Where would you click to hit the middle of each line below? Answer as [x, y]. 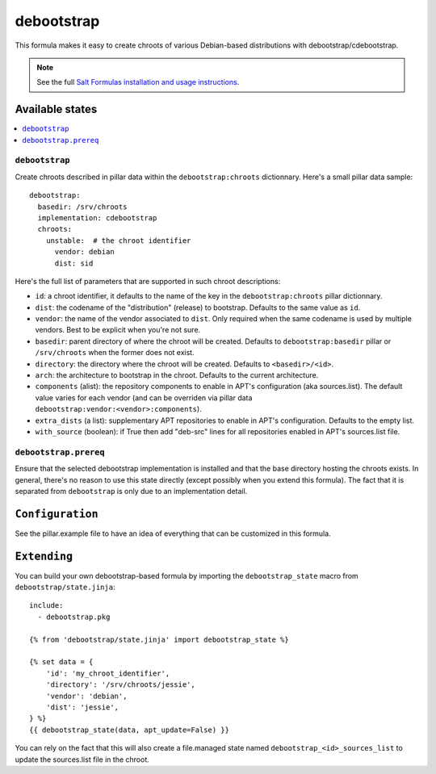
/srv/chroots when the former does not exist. [115, 353]
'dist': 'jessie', [82, 707]
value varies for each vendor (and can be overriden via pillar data [144, 397]
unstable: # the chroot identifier [118, 241]
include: [46, 606]
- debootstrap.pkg [74, 617]
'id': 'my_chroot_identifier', [108, 673]
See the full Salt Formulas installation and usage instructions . [138, 82]
